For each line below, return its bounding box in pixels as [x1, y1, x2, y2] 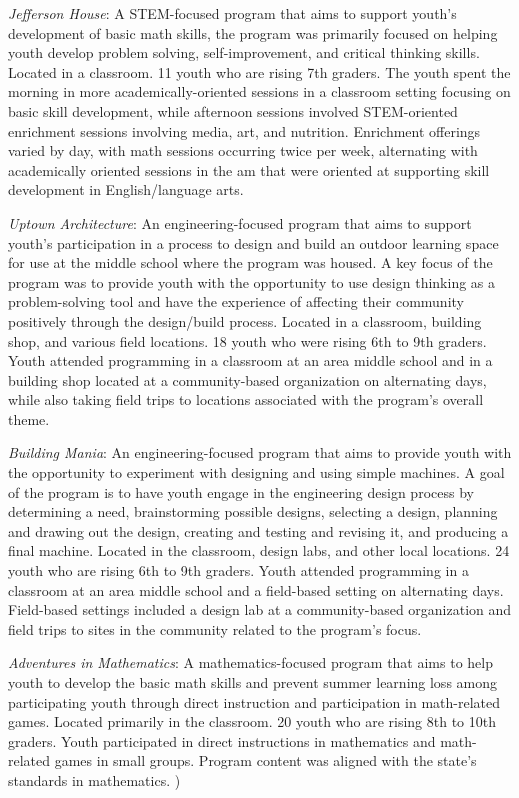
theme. [8, 408, 50, 429]
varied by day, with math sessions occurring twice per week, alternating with [8, 140, 478, 161]
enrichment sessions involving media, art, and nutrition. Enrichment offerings [8, 120, 481, 141]
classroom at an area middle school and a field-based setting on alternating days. [8, 579, 504, 600]
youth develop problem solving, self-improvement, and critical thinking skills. [8, 42, 480, 63]
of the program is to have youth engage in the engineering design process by [8, 481, 474, 502]
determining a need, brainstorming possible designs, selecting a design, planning [8, 501, 498, 522]
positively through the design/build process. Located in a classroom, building [8, 310, 482, 331]
